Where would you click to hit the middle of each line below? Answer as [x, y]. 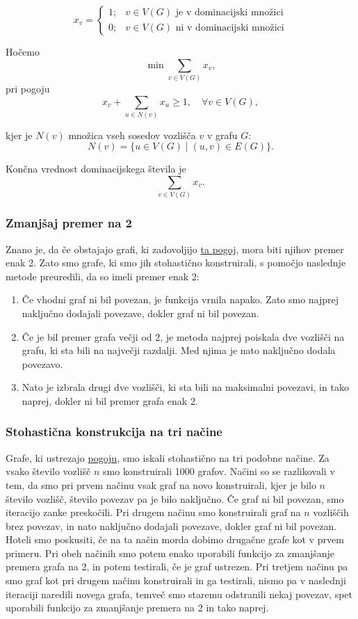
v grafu [222, 135]
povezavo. [42, 363]
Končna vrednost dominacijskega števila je [96, 169]
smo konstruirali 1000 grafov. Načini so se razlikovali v [219, 471]
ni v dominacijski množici [230, 27]
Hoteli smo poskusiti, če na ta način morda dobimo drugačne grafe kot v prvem [175, 539]
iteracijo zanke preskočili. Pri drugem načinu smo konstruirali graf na [153, 512]
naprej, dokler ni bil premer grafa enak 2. [110, 400]
